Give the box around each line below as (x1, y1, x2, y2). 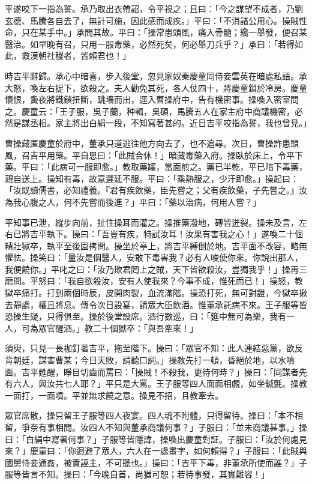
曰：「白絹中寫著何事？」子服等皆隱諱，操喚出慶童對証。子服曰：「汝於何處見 (5, 432, 307, 445)
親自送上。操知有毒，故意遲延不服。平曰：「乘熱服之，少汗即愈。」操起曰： (5, 172, 299, 184)
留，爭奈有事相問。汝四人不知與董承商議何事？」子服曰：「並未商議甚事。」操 (5, 421, 307, 433)
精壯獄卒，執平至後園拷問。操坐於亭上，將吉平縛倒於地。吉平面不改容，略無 (5, 239, 307, 252)
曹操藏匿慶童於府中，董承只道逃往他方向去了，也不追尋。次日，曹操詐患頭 (5, 136, 299, 149)
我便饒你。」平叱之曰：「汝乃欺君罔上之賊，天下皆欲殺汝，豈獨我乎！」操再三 (5, 262, 307, 275)
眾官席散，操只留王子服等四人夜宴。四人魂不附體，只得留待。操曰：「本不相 (5, 409, 303, 422)
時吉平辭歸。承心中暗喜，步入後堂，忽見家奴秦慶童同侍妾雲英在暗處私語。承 (5, 69, 307, 82)
